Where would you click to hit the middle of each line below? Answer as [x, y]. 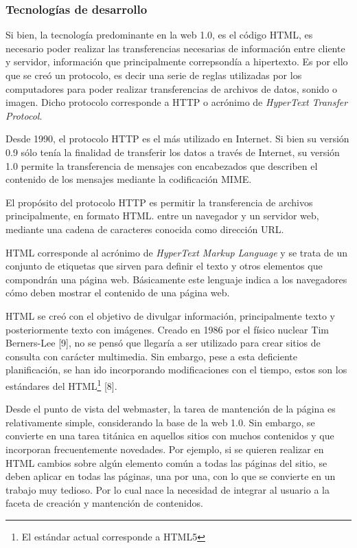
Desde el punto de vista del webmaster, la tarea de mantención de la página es [171, 409]
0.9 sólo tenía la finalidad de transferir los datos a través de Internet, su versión [173, 152]
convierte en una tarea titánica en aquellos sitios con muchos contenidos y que [170, 436]
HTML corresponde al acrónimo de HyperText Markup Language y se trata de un [177, 252]
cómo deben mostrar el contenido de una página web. [118, 293]
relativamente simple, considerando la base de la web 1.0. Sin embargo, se [160, 422]
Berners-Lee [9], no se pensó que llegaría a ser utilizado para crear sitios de [163, 343]
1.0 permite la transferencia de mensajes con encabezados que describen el [162, 165]
